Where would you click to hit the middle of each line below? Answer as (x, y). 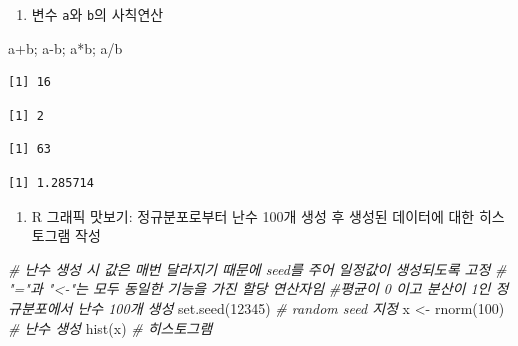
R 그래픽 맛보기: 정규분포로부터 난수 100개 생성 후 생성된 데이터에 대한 (253, 215)
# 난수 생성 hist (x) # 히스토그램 (110, 327)
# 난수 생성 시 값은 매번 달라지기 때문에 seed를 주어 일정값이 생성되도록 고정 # (257, 268)
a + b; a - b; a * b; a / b (65, 47)
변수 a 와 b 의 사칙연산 (97, 14)
